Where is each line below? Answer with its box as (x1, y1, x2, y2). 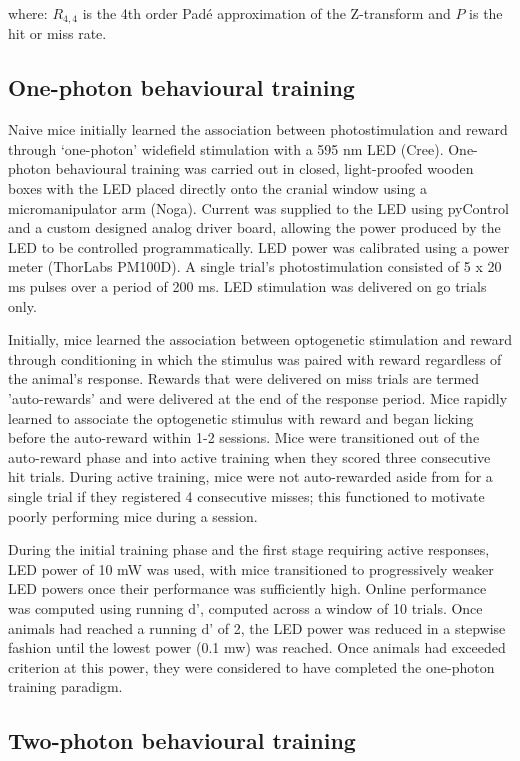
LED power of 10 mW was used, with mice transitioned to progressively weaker (8, 558, 494, 579)
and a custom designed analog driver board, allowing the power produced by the (8, 217, 501, 238)
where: (8, 3, 48, 23)
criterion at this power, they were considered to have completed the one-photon (8, 656, 495, 677)
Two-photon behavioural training (8, 725, 356, 756)
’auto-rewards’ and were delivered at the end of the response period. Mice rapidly (8, 387, 508, 408)
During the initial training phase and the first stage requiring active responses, (8, 539, 490, 560)
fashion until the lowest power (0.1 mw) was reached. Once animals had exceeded (8, 637, 506, 658)
